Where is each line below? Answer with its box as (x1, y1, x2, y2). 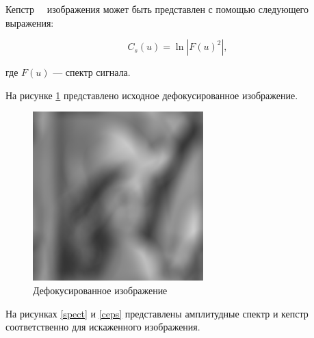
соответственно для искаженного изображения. (5, 320, 200, 334)
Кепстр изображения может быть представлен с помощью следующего (5, 2, 309, 16)
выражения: (5, 15, 54, 29)
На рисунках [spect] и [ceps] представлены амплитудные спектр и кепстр (5, 306, 309, 320)
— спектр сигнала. (53, 65, 131, 79)
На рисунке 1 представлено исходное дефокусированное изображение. (5, 88, 298, 102)
